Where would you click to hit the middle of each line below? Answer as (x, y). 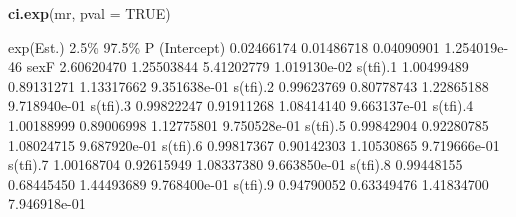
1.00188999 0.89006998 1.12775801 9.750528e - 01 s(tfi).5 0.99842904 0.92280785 (248, 124)
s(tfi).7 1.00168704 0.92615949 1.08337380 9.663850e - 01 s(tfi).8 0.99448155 (235, 164)
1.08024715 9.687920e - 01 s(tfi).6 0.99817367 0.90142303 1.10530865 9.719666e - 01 (254, 144)
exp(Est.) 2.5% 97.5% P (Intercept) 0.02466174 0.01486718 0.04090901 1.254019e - (258, 46)
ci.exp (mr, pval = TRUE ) (89, 13)
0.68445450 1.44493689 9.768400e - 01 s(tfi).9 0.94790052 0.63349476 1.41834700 (248, 183)
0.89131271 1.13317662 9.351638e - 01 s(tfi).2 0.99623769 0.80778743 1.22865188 (248, 85)
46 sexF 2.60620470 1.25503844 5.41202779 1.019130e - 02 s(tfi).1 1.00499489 (238, 66)
